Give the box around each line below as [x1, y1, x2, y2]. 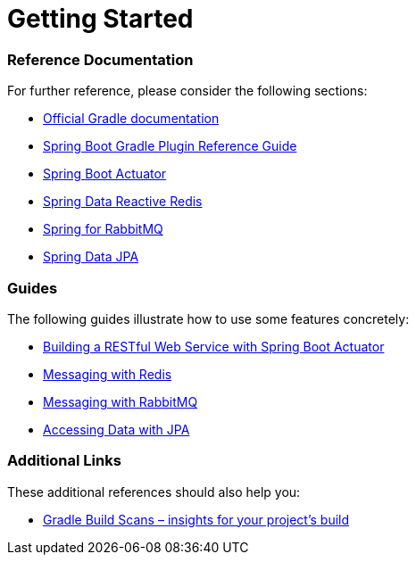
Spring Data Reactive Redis [43, 194, 203, 210]
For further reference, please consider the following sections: [7, 83, 368, 99]
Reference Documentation [7, 50, 194, 69]
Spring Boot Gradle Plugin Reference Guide [43, 138, 297, 154]
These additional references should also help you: [7, 483, 301, 500]
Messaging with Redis [43, 366, 172, 382]
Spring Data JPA [43, 249, 139, 265]
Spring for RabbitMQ [43, 221, 163, 237]
